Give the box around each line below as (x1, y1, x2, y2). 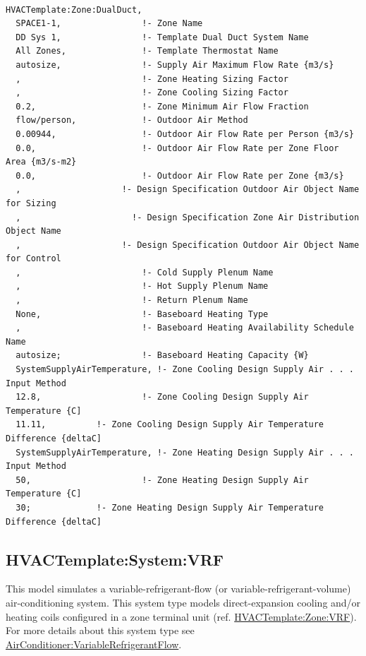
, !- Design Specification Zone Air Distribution (16, 212, 360, 222)
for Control (6, 254, 61, 264)
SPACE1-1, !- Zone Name (16, 18, 203, 29)
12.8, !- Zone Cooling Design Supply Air (16, 392, 309, 402)
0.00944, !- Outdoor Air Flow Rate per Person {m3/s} (16, 129, 354, 139)
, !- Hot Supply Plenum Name (16, 281, 269, 292)
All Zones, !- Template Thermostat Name (16, 46, 279, 56)
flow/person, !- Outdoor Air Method (16, 115, 248, 126)
